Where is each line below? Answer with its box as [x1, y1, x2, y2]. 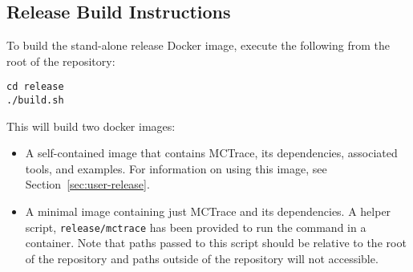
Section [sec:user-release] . [25, 176, 150, 193]
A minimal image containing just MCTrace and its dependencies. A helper [25, 203, 391, 220]
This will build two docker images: [6, 117, 176, 134]
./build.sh [6, 95, 64, 107]
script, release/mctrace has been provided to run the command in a [25, 218, 366, 235]
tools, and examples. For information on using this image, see [25, 160, 327, 177]
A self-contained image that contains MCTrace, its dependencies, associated [25, 144, 398, 161]
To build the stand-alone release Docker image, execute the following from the [6, 37, 390, 54]
